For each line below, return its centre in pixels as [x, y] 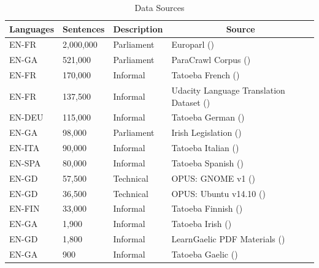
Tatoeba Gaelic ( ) [205, 254]
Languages [32, 28]
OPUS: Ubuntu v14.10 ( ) [218, 193]
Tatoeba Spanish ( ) [207, 162]
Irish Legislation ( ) [206, 132]
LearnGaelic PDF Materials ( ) [228, 239]
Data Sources [159, 7]
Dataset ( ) [191, 102]
